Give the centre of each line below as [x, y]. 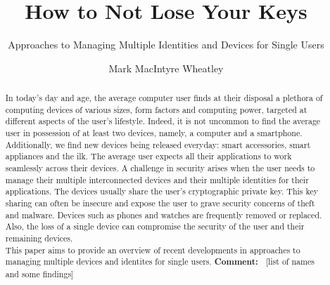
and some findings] [39, 273]
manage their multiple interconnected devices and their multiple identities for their [157, 179]
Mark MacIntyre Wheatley [166, 68]
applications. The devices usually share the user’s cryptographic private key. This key [162, 191]
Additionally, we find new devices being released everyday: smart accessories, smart [158, 144]
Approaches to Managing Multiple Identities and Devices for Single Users [166, 45]
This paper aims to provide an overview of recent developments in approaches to [153, 250]
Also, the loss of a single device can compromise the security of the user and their [155, 226]
